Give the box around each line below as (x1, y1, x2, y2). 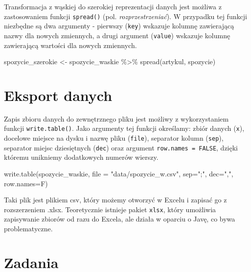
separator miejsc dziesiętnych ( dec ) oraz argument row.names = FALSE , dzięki (4, 142, 238, 152)
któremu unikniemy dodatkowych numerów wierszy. (4, 152, 159, 162)
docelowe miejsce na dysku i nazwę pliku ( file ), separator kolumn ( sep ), (4, 133, 224, 143)
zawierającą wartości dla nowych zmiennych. (4, 40, 137, 50)
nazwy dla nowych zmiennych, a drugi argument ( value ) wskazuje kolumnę (4, 30, 230, 40)
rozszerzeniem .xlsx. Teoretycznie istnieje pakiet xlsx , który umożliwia (4, 204, 216, 214)
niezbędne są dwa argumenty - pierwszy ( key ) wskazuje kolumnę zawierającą (4, 21, 234, 31)
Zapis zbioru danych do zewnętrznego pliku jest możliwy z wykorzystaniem (4, 113, 229, 124)
